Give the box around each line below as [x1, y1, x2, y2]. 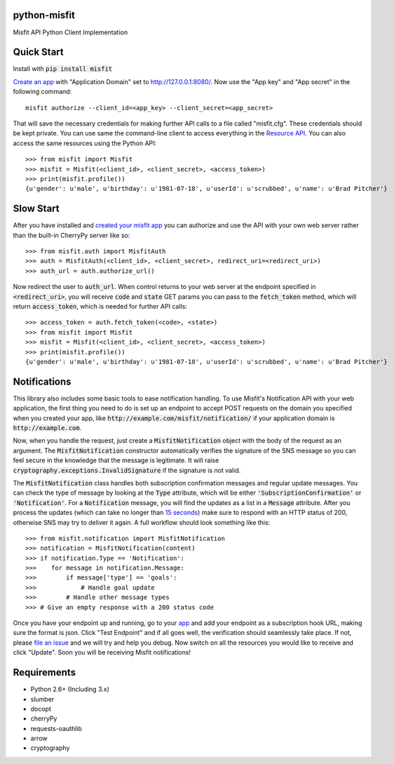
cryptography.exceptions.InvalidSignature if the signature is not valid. [13, 466, 241, 474]
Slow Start [13, 203, 60, 215]
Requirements [13, 666, 76, 678]
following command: [13, 88, 72, 96]
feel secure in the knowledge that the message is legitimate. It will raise [13, 456, 219, 464]
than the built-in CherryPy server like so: [13, 231, 130, 239]
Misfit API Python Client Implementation [13, 28, 128, 36]
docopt [30, 704, 52, 713]
